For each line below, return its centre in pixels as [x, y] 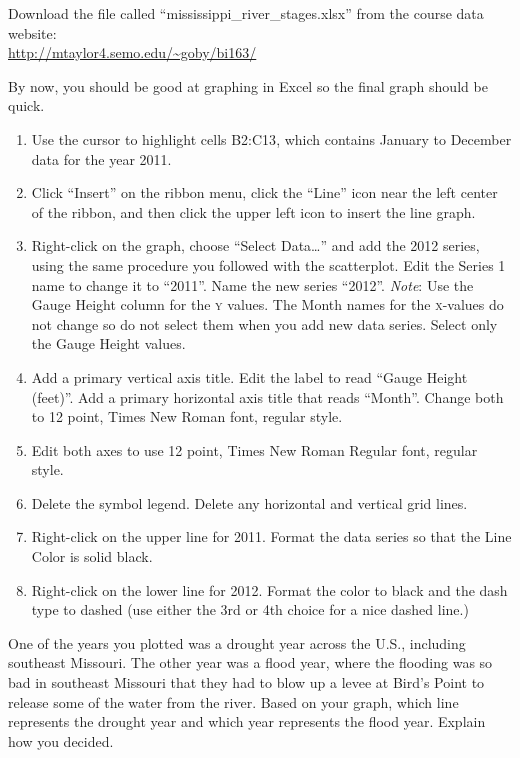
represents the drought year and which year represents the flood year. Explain [247, 721]
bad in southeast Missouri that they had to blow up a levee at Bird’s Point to [246, 682]
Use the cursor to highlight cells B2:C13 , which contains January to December [271, 138]
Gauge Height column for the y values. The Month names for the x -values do [267, 304]
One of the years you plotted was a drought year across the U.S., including [237, 642]
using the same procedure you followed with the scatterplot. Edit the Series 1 [268, 264]
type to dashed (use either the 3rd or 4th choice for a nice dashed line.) [250, 609]
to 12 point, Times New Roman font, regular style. [187, 416]
